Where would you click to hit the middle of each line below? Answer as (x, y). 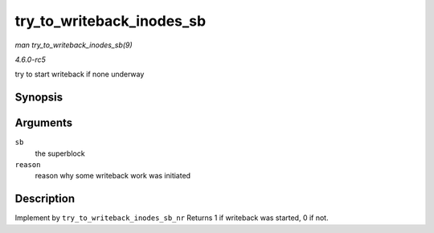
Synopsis (39, 98)
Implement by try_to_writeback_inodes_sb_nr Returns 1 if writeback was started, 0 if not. (172, 218)
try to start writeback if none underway (80, 74)
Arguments (44, 123)
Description (45, 199)
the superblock (60, 153)
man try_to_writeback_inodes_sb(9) (74, 45)
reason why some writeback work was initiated (113, 176)
